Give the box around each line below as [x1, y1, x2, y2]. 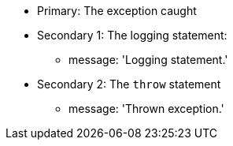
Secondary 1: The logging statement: [37, 28, 227, 42]
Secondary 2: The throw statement [37, 77, 221, 91]
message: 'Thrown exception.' [68, 102, 224, 115]
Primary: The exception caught [37, 4, 197, 17]
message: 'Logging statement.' [68, 53, 228, 66]
